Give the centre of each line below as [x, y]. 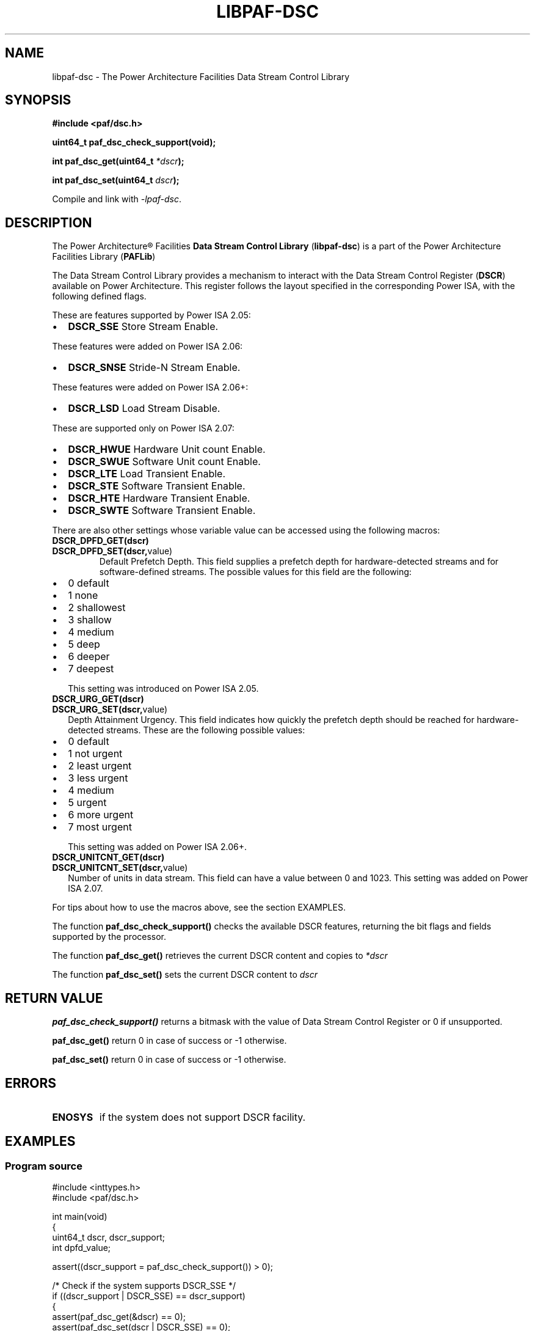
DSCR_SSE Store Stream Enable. [143, 327]
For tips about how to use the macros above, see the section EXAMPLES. [199, 908]
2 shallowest [97, 608]
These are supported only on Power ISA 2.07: [143, 428]
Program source [44, 1166]
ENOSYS [73, 1117]
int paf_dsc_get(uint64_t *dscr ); [118, 161]
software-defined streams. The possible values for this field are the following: [255, 572]
